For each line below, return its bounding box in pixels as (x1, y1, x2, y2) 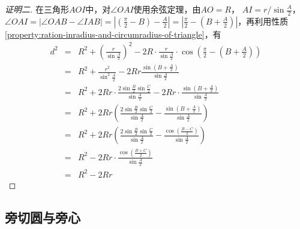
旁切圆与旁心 (5, 207, 80, 226)
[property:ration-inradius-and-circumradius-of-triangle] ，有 (5, 28, 221, 40)
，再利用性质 (238, 14, 289, 27)
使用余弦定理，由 (133, 3, 201, 15)
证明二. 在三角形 (5, 3, 69, 15)
